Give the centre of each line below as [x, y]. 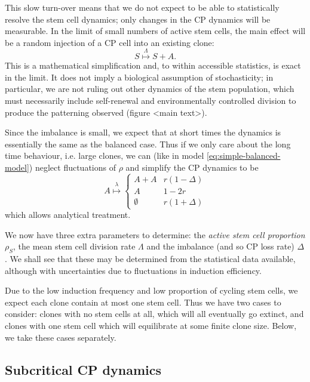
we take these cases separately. [61, 337]
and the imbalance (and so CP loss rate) [220, 246]
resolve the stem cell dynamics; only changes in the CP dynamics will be [138, 19]
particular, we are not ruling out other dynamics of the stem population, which [150, 89]
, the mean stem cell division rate [74, 246]
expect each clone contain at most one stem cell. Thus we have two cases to [143, 302]
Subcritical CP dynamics [83, 369]
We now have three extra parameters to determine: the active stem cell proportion [155, 234]
